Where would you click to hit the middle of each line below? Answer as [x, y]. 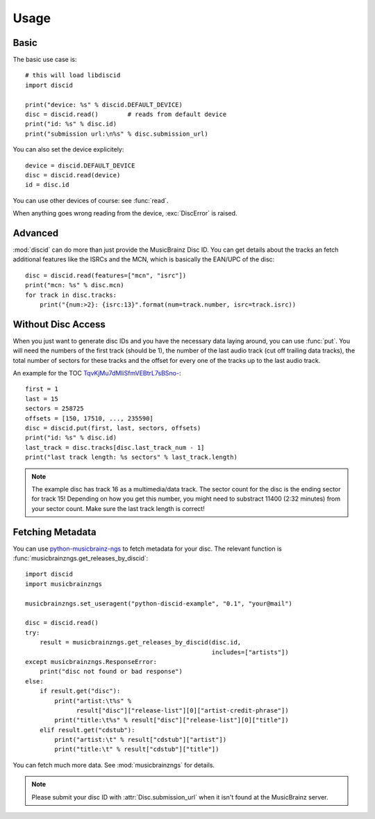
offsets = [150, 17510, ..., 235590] [90, 418]
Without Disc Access [59, 324]
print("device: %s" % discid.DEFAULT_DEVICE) [104, 105]
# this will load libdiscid [73, 75]
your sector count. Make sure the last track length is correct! [118, 508]
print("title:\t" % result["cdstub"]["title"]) [137, 749]
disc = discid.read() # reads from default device [126, 114]
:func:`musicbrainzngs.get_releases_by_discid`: [81, 558]
